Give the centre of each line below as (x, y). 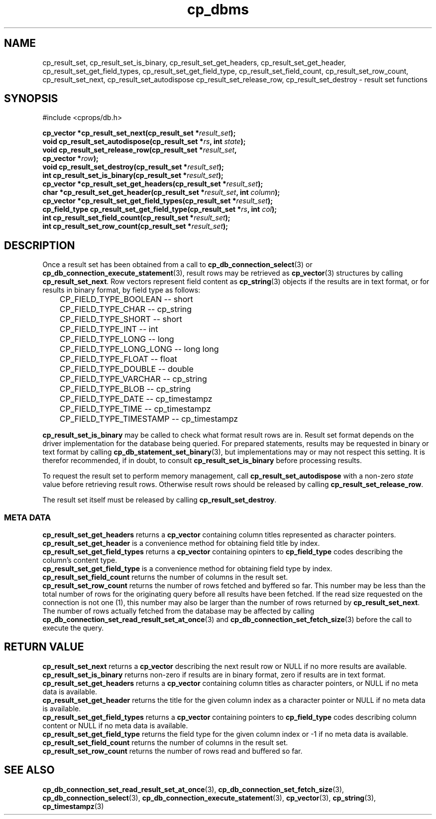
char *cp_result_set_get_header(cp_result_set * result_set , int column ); (161, 192)
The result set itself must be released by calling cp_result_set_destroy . (160, 500)
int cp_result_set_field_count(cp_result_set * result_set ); (136, 218)
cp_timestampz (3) (73, 806)
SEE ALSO (29, 770)
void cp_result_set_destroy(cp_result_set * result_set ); (133, 167)
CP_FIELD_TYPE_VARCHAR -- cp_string (133, 379)
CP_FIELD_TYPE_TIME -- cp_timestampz (135, 409)
